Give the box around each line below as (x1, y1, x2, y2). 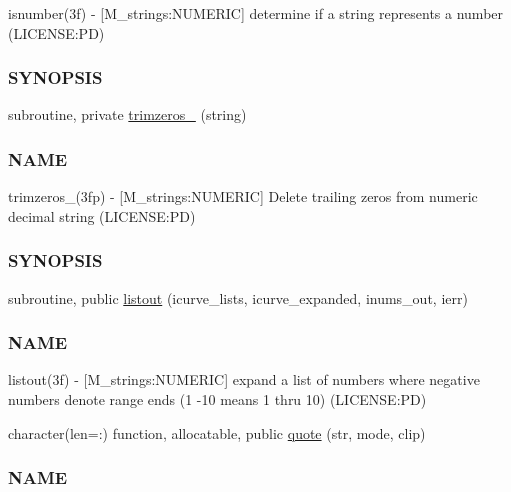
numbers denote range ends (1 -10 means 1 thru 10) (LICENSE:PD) (8, 389, 427, 410)
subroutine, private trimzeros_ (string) (8, 104, 247, 125)
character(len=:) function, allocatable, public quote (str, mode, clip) (8, 422, 426, 443)
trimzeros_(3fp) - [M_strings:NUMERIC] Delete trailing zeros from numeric (8, 186, 478, 207)
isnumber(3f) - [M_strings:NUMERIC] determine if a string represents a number (8, 3, 504, 23)
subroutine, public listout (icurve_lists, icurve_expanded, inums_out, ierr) (8, 287, 468, 308)
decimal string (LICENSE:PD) (8, 205, 196, 226)
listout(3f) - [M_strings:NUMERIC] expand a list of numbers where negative (8, 369, 480, 390)
